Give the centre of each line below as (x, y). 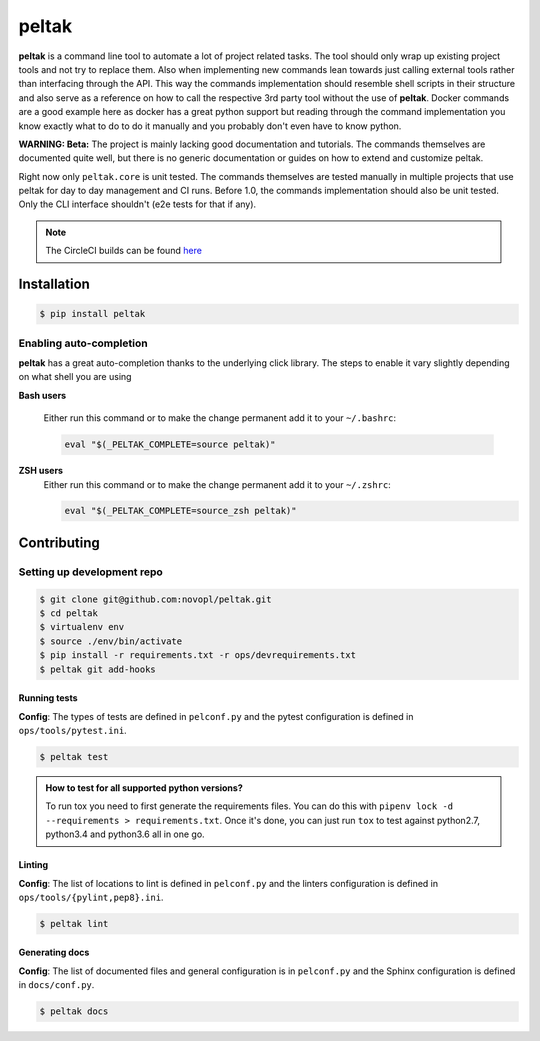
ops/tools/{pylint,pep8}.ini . (91, 897)
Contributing (59, 542)
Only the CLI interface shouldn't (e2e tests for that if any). (137, 204)
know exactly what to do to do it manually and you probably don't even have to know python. (210, 126)
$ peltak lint (74, 923)
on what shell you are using (75, 377)
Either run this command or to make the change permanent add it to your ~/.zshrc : (217, 484)
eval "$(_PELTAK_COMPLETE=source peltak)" (170, 444)
